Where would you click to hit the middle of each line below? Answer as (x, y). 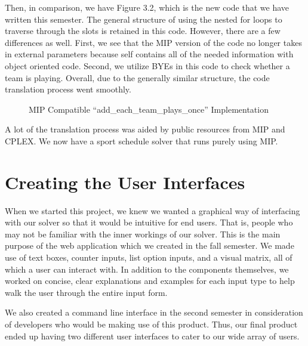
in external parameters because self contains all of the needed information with (149, 54)
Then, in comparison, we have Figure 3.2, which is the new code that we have (147, 7)
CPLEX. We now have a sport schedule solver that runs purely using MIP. (141, 140)
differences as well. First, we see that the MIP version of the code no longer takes (153, 42)
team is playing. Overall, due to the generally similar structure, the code (137, 77)
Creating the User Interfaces (125, 182)
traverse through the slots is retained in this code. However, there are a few (143, 31)
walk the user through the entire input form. (86, 292)
